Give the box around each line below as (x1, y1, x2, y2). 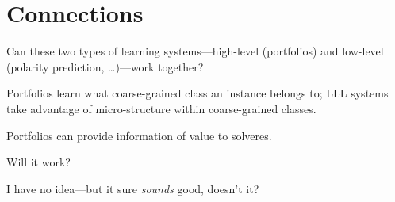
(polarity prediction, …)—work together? (6, 58, 204, 74)
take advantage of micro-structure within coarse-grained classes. (6, 100, 316, 116)
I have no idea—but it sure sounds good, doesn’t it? (6, 180, 259, 196)
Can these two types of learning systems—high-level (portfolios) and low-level (6, 43, 384, 59)
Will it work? (6, 154, 71, 170)
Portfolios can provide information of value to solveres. (6, 127, 272, 143)
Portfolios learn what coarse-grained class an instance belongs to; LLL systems (6, 85, 389, 101)
